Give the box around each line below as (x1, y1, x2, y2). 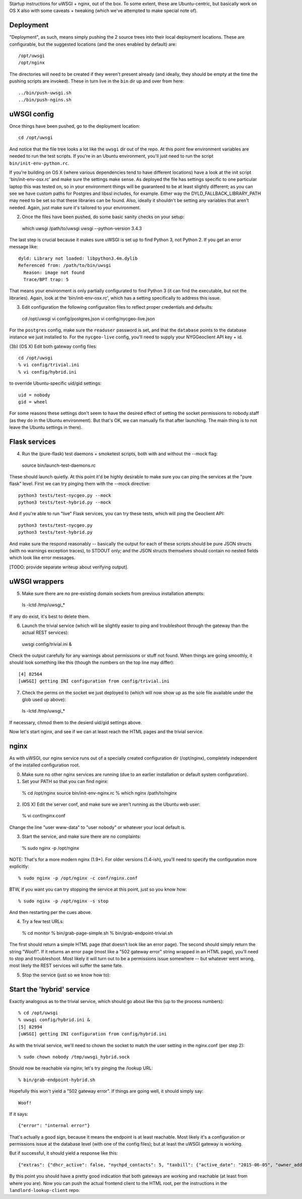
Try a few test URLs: (22, 919, 64, 925)
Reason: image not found (23, 269, 85, 275)
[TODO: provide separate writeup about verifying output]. (9, 564, 128, 570)
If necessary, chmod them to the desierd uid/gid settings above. (9, 719, 142, 725)
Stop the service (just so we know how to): (22, 972, 111, 978)
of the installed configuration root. (9, 762, 80, 768)
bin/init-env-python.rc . (9, 160, 69, 166)
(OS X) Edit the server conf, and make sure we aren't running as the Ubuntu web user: (22, 801, 201, 808)
